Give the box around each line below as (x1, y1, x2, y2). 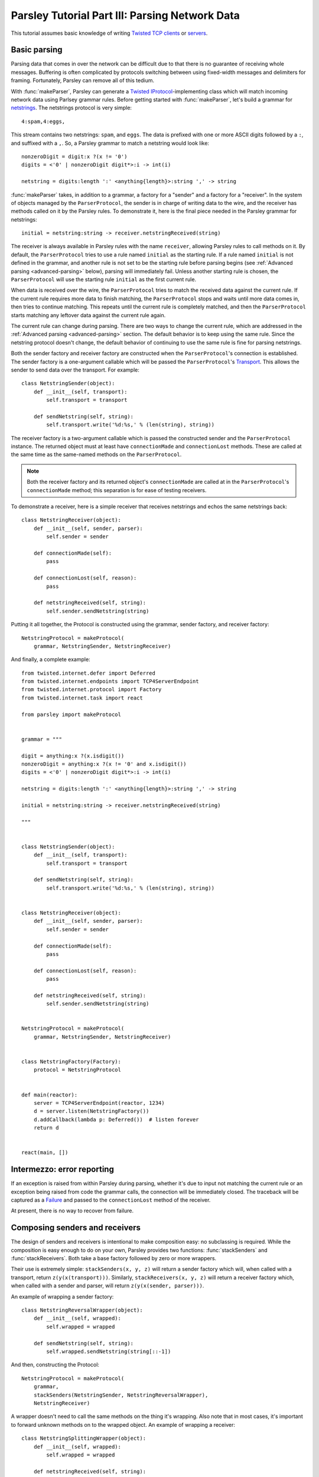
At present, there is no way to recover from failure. (11, 1207, 134, 1214)
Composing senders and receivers (11, 1223, 141, 1233)
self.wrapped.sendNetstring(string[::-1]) (46, 1348, 171, 1355)
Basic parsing (11, 45, 63, 55)
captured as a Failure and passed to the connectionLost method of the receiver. (11, 1196, 211, 1203)
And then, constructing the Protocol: (11, 1361, 100, 1368)
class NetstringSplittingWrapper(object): (21, 1435, 147, 1442)
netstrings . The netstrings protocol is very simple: (11, 104, 132, 112)
